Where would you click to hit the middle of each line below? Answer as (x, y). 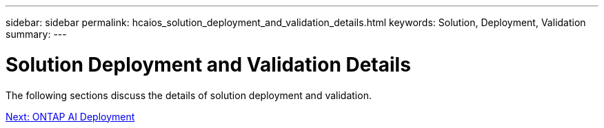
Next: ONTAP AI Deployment (70, 116)
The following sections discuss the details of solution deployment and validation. (189, 95)
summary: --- (36, 34)
